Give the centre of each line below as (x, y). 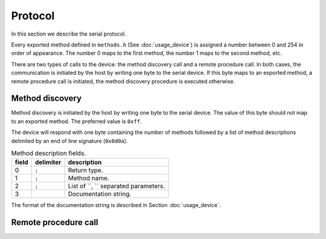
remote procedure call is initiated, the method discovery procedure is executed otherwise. (123, 81)
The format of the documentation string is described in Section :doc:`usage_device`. (116, 205)
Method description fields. (49, 153)
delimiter (48, 162)
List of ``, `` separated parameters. (117, 186)
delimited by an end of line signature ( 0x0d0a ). (69, 141)
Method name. (89, 178)
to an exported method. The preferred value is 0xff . (76, 121)
